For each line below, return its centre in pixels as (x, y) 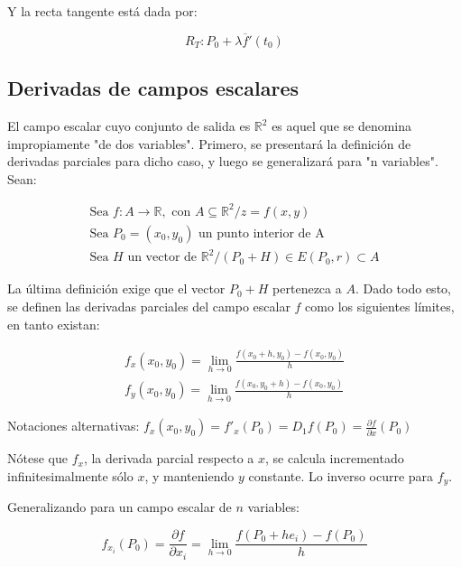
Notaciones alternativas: (74, 426)
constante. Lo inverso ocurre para (341, 475)
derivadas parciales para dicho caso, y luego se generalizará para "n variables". (223, 161)
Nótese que (37, 458)
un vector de (162, 258)
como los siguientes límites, (380, 307)
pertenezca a (307, 288)
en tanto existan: (54, 324)
